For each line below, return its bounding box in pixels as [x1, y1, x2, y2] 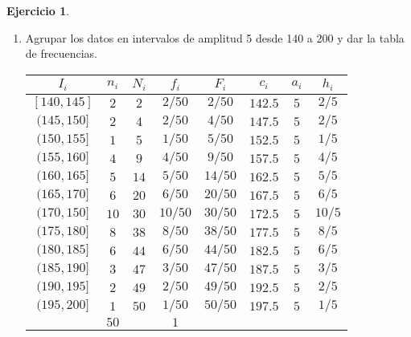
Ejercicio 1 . [6, 2, 70, 18]
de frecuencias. [25, 45, 97, 62]
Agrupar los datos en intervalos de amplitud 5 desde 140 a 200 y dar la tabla [25, 29, 405, 46]
